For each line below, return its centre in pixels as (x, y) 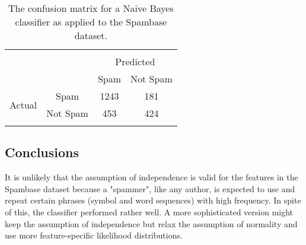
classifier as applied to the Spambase (91, 22)
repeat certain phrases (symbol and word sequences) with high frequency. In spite (153, 200)
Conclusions (42, 152)
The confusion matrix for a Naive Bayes (91, 8)
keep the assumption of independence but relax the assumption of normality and (151, 223)
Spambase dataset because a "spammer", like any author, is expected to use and (150, 188)
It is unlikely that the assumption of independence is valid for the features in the (152, 177)
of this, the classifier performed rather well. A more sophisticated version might (149, 211)
